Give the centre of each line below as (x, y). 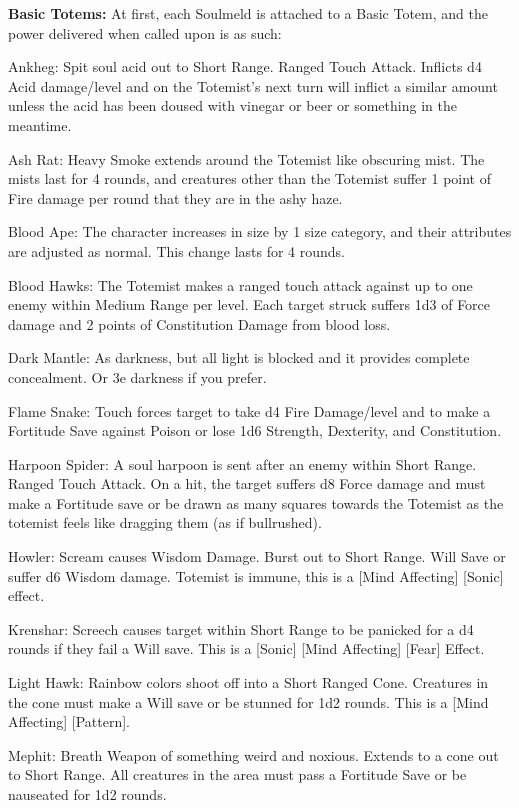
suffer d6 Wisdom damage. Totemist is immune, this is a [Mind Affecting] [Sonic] (256, 575)
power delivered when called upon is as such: (145, 32)
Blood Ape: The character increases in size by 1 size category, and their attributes (260, 231)
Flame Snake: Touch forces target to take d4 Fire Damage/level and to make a (249, 410)
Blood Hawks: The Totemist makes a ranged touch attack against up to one (240, 284)
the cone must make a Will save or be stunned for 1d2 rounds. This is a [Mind (248, 701)
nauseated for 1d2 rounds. (87, 794)
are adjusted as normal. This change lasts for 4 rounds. (177, 250)
